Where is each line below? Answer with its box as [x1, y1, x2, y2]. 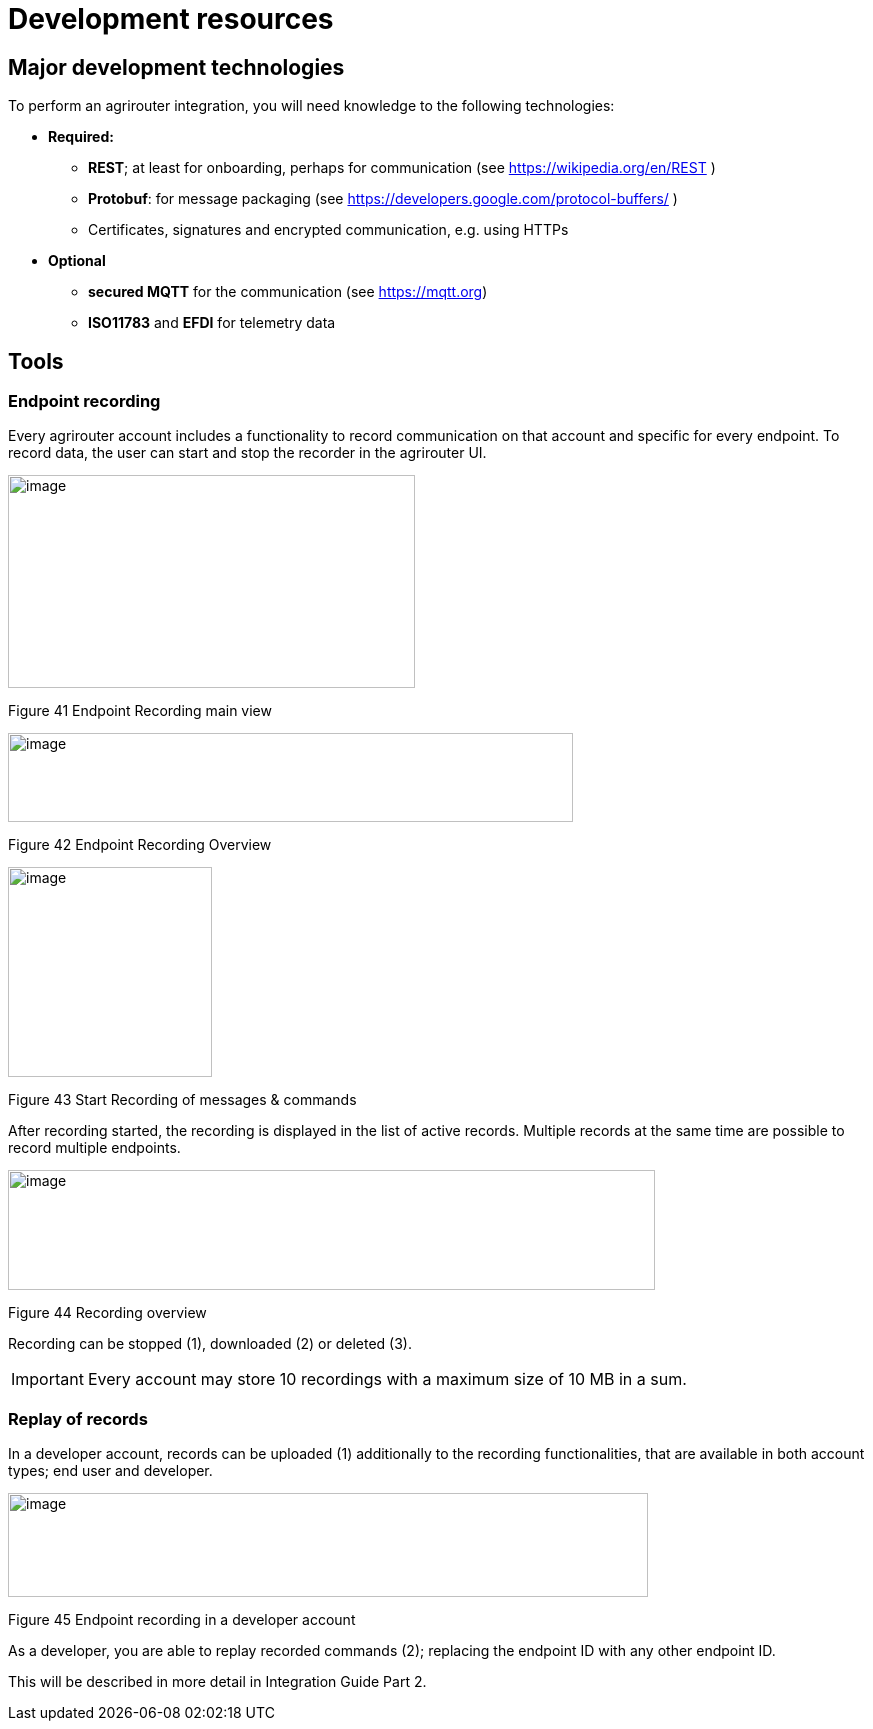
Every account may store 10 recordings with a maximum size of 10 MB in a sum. [87, 1369, 687, 1390]
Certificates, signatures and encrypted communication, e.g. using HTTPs [88, 221, 569, 239]
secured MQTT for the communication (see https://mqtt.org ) [88, 283, 488, 301]
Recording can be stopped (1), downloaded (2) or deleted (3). [8, 1335, 413, 1353]
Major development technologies [8, 54, 345, 80]
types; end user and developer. [8, 1462, 213, 1480]
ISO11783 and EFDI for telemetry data [88, 314, 336, 332]
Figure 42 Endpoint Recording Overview [8, 836, 272, 854]
